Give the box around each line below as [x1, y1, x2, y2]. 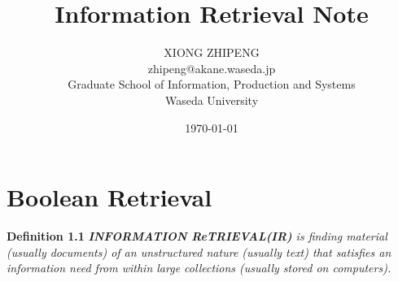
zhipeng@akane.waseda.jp [147, 59, 276, 76]
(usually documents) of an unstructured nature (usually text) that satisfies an [7, 243, 391, 260]
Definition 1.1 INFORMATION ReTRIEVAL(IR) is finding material [7, 228, 387, 245]
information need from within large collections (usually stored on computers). [7, 259, 391, 276]
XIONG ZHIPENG [164, 44, 260, 61]
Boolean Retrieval [7, 180, 212, 214]
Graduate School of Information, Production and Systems [68, 76, 356, 93]
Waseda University [164, 91, 259, 108]
